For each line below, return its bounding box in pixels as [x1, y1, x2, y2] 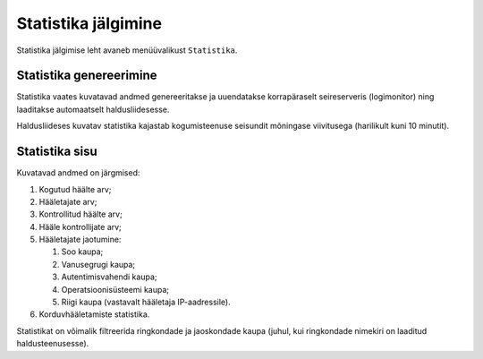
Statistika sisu [16, 144, 97, 159]
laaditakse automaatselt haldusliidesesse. [16, 104, 170, 115]
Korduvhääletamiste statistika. [38, 309, 150, 320]
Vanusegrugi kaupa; [61, 259, 136, 269]
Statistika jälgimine [16, 13, 163, 33]
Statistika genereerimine [16, 68, 157, 83]
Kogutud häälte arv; [38, 184, 112, 194]
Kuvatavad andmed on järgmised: [16, 167, 140, 178]
